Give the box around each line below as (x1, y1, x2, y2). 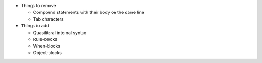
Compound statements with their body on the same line (33, 10, 144, 15)
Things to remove (21, 3, 57, 8)
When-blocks (33, 43, 61, 49)
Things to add (21, 23, 49, 29)
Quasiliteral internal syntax (33, 29, 87, 36)
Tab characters (33, 16, 64, 22)
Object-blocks (33, 50, 62, 55)
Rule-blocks (33, 36, 58, 42)
